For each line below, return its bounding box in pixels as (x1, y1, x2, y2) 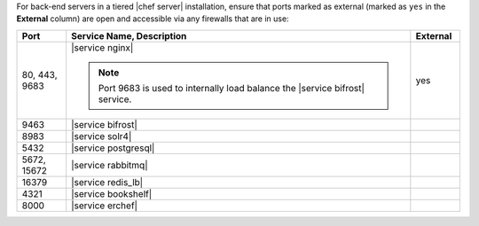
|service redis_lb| (71, 175, 144, 188)
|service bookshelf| (71, 187, 153, 199)
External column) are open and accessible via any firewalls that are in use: (16, 13, 289, 24)
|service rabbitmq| (71, 159, 148, 171)
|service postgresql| (71, 142, 155, 154)
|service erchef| (71, 199, 137, 212)
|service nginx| (71, 41, 134, 53)
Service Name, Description (71, 29, 187, 42)
